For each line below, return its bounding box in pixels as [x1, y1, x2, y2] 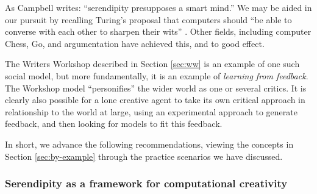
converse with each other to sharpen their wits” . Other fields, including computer [5, 25, 312, 38]
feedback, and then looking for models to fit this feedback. [5, 117, 223, 130]
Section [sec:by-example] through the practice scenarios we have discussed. [5, 149, 283, 162]
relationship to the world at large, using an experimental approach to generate [5, 105, 297, 118]
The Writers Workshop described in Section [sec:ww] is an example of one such [5, 57, 300, 70]
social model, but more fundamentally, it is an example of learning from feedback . [5, 69, 308, 82]
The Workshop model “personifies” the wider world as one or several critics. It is [5, 81, 307, 94]
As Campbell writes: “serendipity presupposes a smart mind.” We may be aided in [5, 1, 312, 13]
